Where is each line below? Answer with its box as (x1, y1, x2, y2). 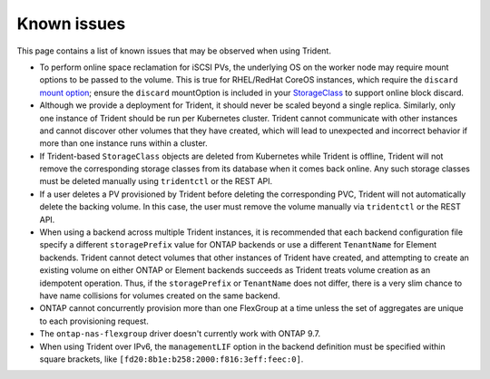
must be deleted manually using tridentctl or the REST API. (39, 176, 273, 187)
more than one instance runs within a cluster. (39, 138, 208, 149)
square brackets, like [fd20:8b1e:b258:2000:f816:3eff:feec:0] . (39, 354, 304, 364)
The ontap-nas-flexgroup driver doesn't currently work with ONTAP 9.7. (39, 328, 321, 339)
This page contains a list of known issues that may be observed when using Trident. (16, 45, 331, 56)
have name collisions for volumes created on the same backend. (39, 290, 280, 301)
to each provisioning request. (39, 316, 149, 326)
